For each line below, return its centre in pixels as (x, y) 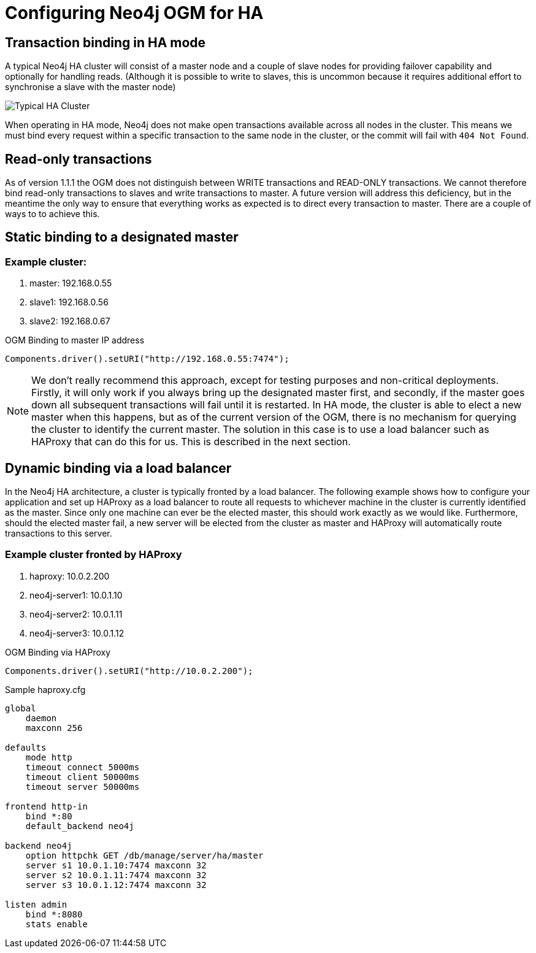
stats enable (56, 924)
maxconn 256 (54, 728)
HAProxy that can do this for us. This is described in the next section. (191, 442)
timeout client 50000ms (82, 777)
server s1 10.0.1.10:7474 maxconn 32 (116, 865)
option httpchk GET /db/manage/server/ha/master (144, 855)
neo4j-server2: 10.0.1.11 (76, 614)
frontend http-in (46, 806)
